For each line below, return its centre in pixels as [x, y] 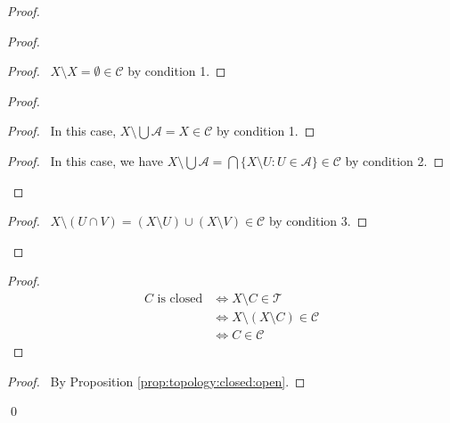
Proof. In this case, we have [86, 160]
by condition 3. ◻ [318, 221]
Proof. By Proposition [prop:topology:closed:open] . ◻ [156, 381]
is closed [180, 299]
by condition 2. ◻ [395, 160]
